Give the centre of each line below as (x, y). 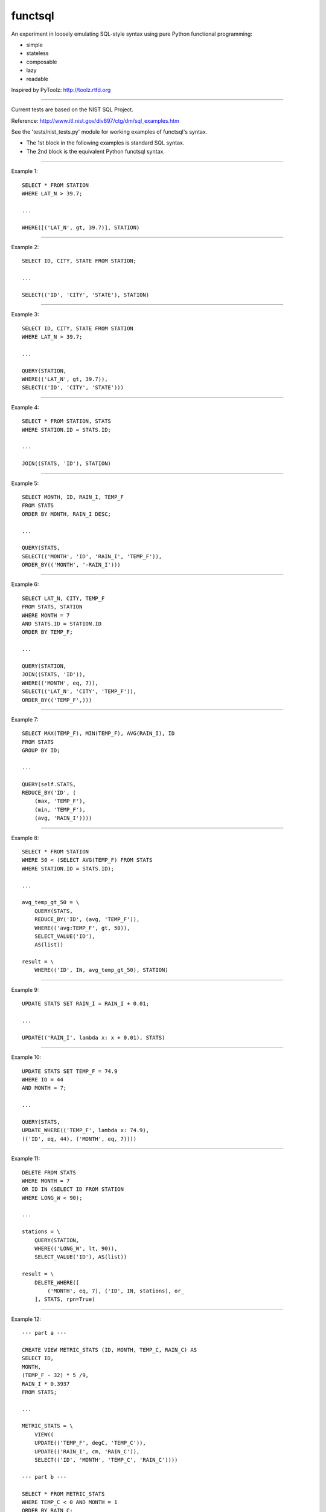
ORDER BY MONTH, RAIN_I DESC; (67, 514)
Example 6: (25, 584)
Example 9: (25, 989)
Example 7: (25, 719)
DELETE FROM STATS (49, 1172)
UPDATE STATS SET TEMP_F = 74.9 (70, 1071)
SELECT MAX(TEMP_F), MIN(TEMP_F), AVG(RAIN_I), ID (98, 734)
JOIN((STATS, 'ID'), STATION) (67, 464)
